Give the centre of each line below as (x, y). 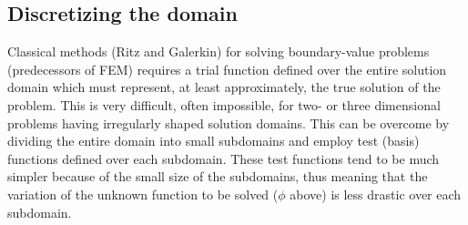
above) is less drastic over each (376, 194)
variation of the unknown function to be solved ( (143, 194)
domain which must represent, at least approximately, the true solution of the (224, 87)
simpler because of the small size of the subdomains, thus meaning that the (218, 176)
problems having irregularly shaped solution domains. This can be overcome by (229, 123)
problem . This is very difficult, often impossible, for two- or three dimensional (224, 104)
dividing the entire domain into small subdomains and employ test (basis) (214, 141)
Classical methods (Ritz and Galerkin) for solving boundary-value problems (219, 51)
